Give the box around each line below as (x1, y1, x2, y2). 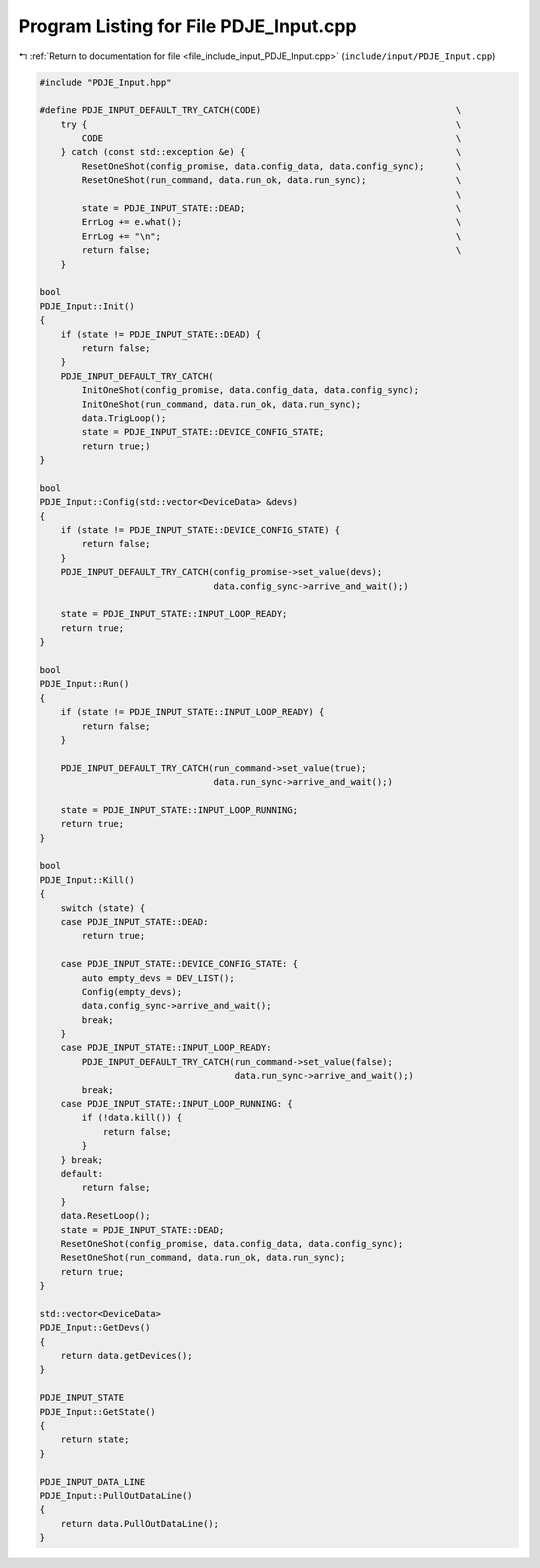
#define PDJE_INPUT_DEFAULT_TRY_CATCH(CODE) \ (39, 105, 462, 116)
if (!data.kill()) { (81, 1112, 183, 1124)
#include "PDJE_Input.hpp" (39, 76, 172, 88)
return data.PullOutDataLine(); (60, 1518, 220, 1529)
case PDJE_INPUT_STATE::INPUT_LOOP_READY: (60, 1042, 272, 1054)
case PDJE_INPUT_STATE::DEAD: (60, 916, 209, 927)
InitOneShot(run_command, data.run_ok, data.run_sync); (81, 398, 362, 410)
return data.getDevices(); (60, 1350, 194, 1362)
